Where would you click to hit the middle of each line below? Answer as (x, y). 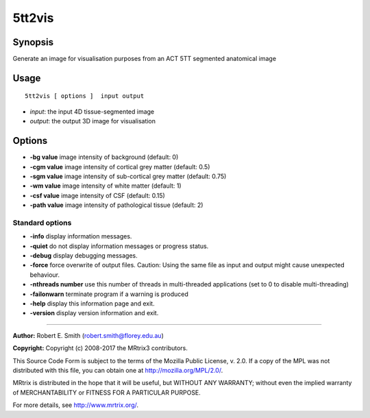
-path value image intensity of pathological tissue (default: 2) (116, 205)
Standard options (42, 223)
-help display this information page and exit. (92, 303)
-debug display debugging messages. (84, 256)
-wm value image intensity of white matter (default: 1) (106, 186)
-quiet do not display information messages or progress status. (119, 246)
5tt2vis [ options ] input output (85, 96)
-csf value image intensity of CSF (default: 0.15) (98, 195)
